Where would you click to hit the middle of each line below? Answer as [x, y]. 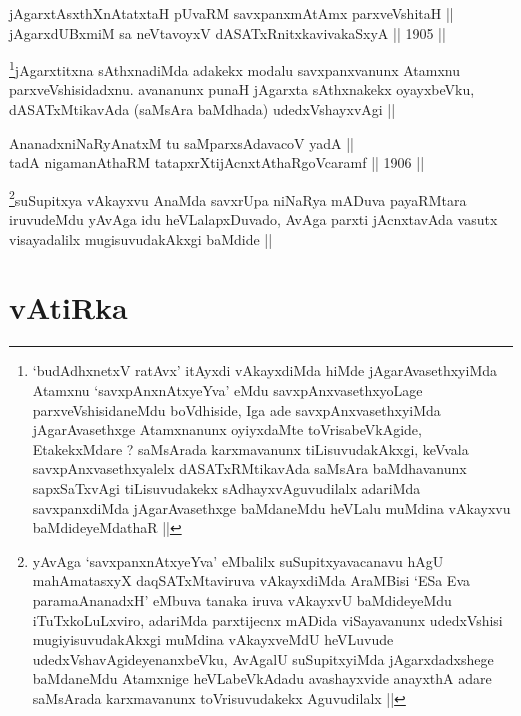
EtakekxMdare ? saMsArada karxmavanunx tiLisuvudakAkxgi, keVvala [250, 448]
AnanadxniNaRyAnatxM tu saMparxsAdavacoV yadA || [181, 142]
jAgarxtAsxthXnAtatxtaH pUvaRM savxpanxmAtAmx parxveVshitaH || [231, 13]
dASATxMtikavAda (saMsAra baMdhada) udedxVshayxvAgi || [202, 109]
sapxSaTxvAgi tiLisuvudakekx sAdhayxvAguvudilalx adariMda [226, 487]
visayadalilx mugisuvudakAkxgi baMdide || [141, 238]
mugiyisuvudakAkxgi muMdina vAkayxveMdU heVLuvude [213, 639]
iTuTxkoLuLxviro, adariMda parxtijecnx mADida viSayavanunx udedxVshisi [267, 619]
